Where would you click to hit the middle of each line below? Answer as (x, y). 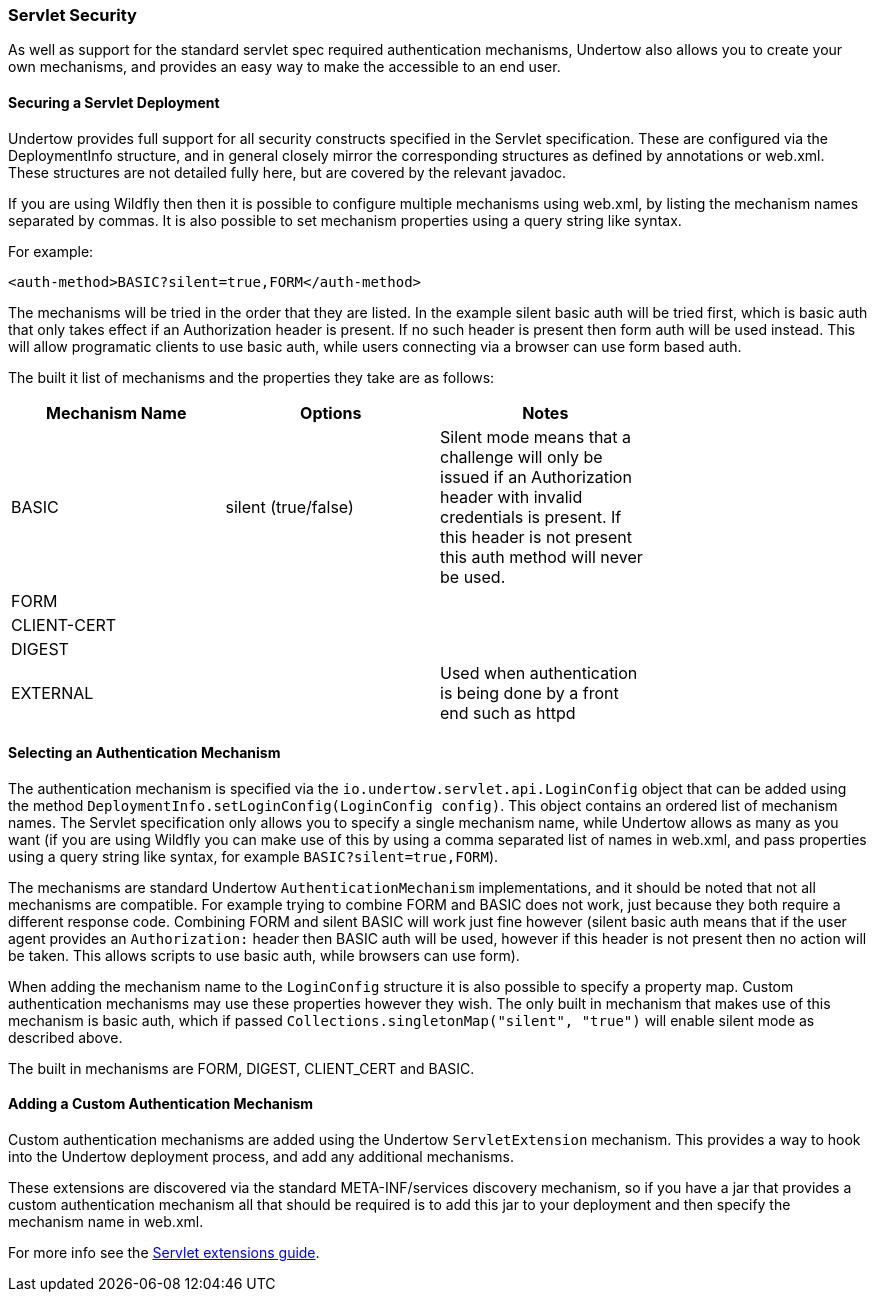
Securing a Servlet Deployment (114, 102)
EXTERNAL (52, 692)
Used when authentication (539, 672)
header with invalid (511, 496)
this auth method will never (541, 556)
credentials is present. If (531, 516)
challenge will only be (521, 456)
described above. (65, 1037)
